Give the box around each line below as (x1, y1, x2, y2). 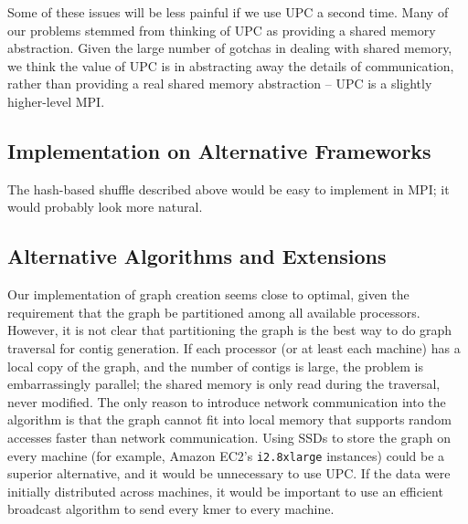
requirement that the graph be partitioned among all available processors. (7, 302, 420, 321)
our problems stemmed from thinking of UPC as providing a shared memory (7, 20, 436, 39)
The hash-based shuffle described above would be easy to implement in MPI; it (7, 179, 450, 198)
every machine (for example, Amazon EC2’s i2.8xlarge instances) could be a (7, 445, 445, 465)
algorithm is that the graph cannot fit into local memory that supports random (7, 410, 452, 429)
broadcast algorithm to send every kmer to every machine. (7, 499, 335, 519)
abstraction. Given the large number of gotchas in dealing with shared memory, (7, 38, 452, 58)
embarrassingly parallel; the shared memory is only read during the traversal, (7, 374, 441, 393)
